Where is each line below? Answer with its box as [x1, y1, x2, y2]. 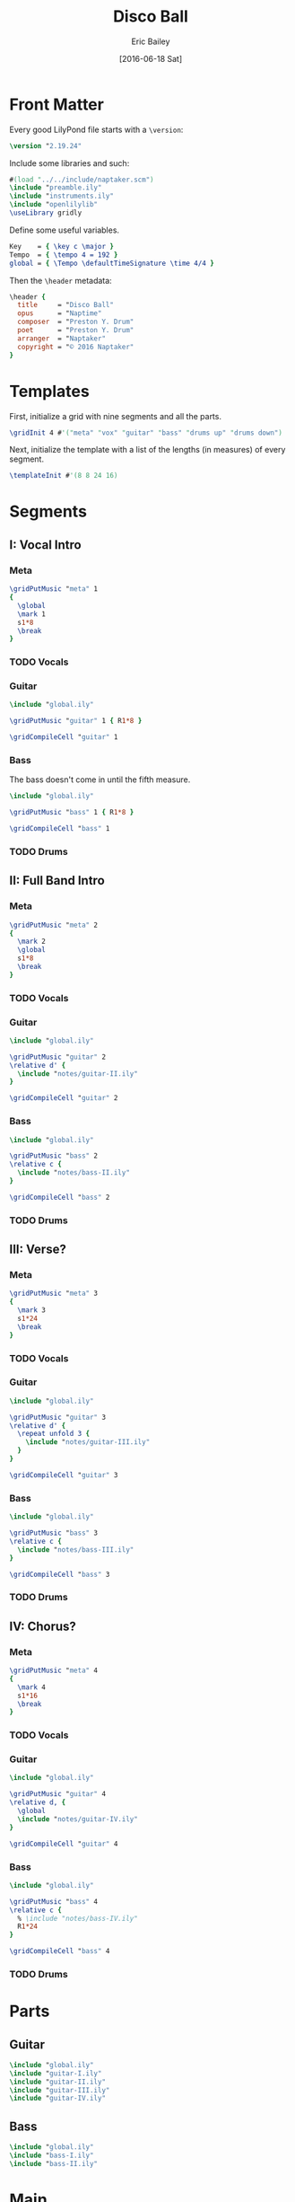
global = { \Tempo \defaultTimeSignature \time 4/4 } [9, 259, 215, 268]
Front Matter [9, 94, 105, 114]
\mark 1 [17, 609, 47, 619]
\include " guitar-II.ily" [9, 2077, 106, 2086]
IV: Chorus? [9, 1618, 76, 1634]
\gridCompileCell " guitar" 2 [9, 1094, 118, 1103]
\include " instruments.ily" [9, 191, 115, 201]
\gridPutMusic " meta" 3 [9, 1289, 99, 1299]
